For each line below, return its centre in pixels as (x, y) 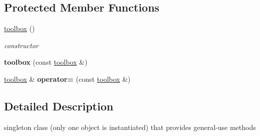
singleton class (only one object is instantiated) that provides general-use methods (130, 127)
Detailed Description (59, 106)
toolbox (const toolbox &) (46, 62)
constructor (21, 45)
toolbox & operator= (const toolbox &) (67, 79)
